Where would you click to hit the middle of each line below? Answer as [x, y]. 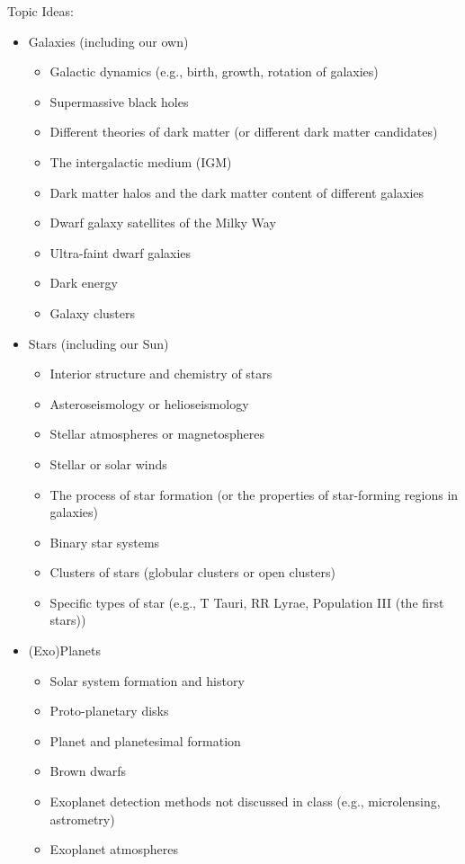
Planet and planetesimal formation [145, 740]
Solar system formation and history [147, 680]
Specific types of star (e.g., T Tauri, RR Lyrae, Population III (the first [247, 602]
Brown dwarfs [88, 771]
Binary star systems [105, 542]
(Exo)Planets [65, 650]
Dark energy [84, 283]
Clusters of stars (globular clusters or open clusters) [192, 572]
